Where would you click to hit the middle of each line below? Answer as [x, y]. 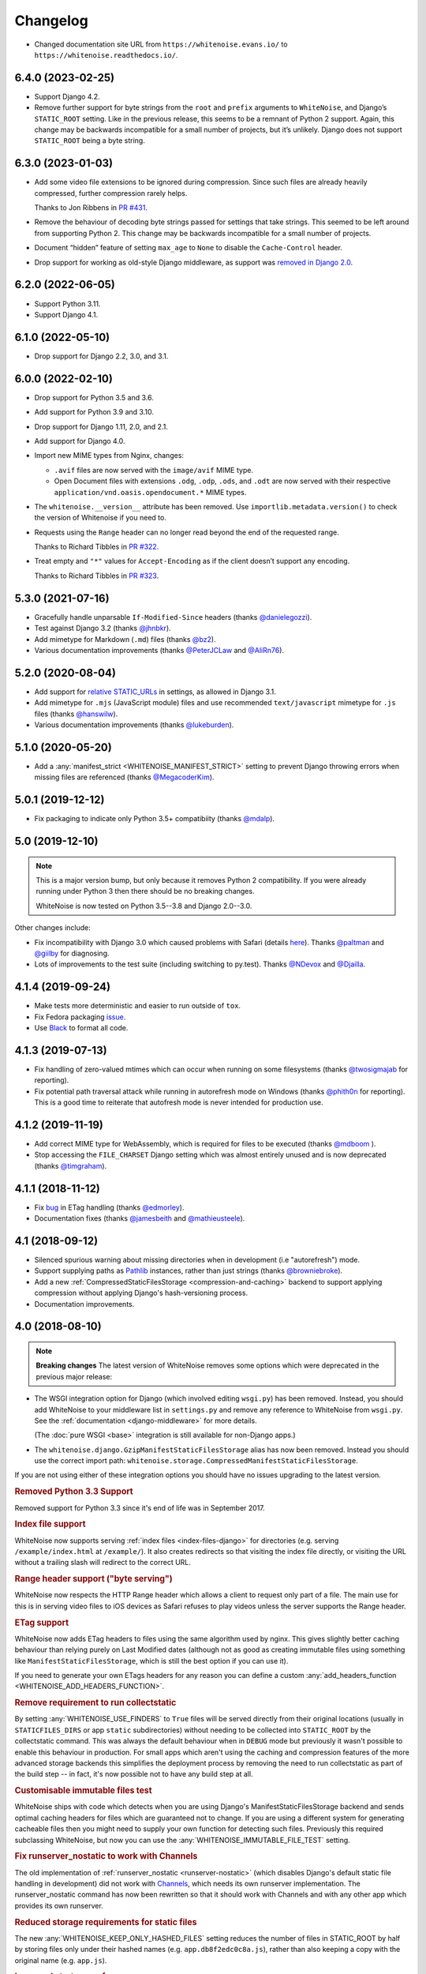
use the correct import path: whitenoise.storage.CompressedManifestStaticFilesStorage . [196, 1461]
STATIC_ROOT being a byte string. [90, 141]
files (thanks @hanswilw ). [76, 714]
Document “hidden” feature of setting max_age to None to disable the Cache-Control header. [189, 248]
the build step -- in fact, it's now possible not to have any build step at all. [134, 1774]
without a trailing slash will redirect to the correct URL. [103, 1563]
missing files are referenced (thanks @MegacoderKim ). [124, 777]
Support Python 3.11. [67, 303]
